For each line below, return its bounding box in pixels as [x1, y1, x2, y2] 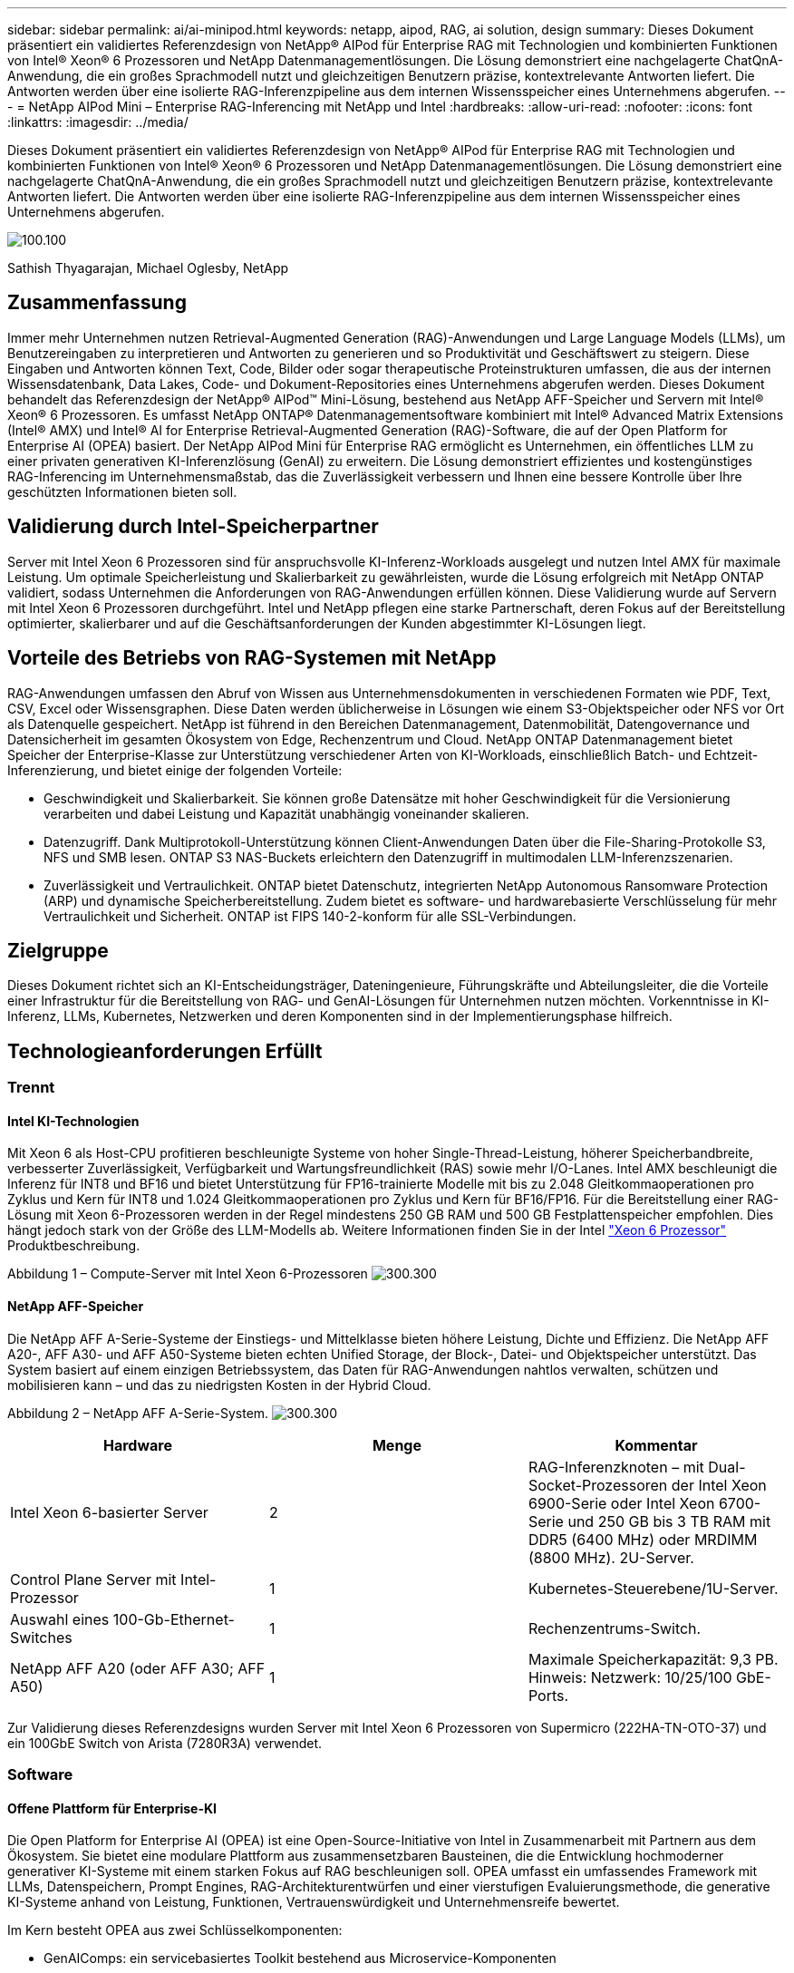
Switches [10, 1628, 73, 1647]
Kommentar [615, 1435, 698, 1454]
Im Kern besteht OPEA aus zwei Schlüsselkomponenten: [7, 1922, 343, 1939]
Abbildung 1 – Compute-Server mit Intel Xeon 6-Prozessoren [7, 1266, 368, 1282]
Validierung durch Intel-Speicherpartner [7, 515, 379, 539]
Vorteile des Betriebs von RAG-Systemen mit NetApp [7, 646, 497, 670]
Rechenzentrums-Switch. [528, 1618, 702, 1638]
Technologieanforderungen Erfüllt [7, 1039, 323, 1063]
